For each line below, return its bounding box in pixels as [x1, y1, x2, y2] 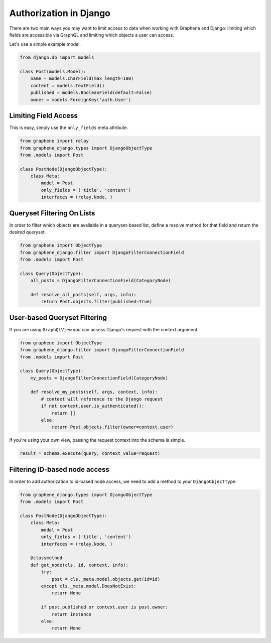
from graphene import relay [20, 138, 89, 144]
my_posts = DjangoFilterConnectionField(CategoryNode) [30, 375, 168, 381]
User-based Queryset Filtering [9, 313, 107, 322]
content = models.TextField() [30, 83, 105, 88]
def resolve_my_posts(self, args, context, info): [30, 389, 158, 395]
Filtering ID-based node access [9, 465, 110, 474]
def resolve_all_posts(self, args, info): [30, 292, 137, 297]
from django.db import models [20, 55, 94, 60]
